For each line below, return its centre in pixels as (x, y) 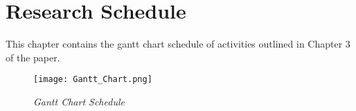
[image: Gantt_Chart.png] (93, 80)
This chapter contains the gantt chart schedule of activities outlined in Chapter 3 (178, 44)
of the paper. (33, 57)
